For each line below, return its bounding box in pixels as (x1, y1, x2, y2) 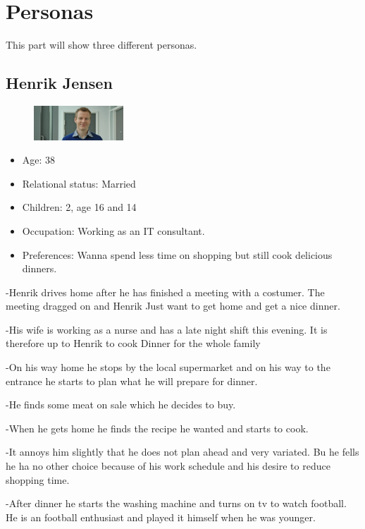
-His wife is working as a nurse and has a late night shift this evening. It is (6, 322, 328, 336)
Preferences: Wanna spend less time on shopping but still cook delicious (22, 247, 333, 262)
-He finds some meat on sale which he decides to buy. (6, 397, 236, 412)
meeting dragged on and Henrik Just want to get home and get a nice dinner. (6, 298, 340, 313)
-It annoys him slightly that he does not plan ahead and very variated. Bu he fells (6, 444, 359, 459)
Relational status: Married (22, 176, 136, 190)
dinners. (22, 261, 57, 276)
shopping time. (6, 472, 70, 487)
